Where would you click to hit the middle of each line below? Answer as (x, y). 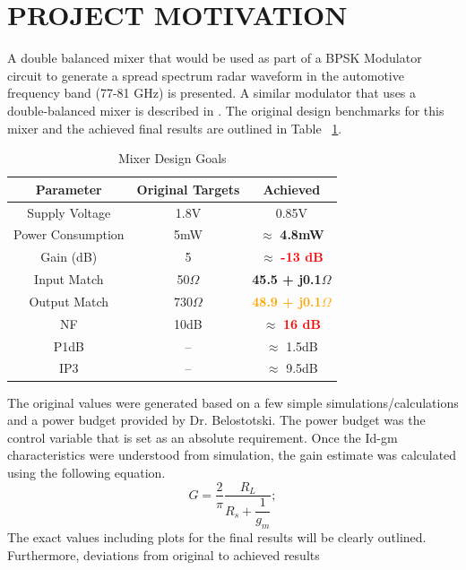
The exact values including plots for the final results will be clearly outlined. (217, 537)
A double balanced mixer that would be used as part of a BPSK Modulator (215, 58)
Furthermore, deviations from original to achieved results (164, 554)
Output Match (69, 301)
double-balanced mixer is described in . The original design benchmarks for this (226, 110)
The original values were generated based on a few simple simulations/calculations (233, 402)
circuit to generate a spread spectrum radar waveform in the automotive (206, 75)
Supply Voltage (69, 212)
